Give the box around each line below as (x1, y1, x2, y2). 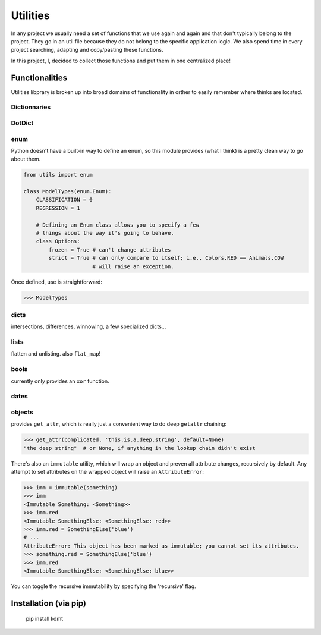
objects (11, 408, 34, 416)
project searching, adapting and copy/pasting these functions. (11, 46, 163, 54)
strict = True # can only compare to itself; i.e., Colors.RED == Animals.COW (48, 254, 284, 262)
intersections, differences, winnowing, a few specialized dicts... (11, 323, 166, 330)
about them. (11, 155, 41, 163)
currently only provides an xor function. (11, 378, 109, 385)
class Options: (36, 238, 80, 245)
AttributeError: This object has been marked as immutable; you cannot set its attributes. (23, 542, 300, 549)
